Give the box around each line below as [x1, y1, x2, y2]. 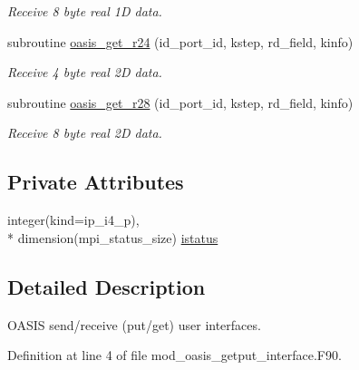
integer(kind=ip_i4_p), [7, 210, 140, 229]
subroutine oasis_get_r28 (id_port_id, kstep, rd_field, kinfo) [7, 92, 354, 112]
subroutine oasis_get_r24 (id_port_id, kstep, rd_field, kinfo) [7, 32, 354, 51]
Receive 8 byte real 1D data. [7, 2, 162, 20]
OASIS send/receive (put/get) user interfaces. [7, 315, 261, 334]
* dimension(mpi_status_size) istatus [7, 228, 218, 247]
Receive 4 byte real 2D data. [7, 63, 162, 82]
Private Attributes [7, 168, 184, 196]
